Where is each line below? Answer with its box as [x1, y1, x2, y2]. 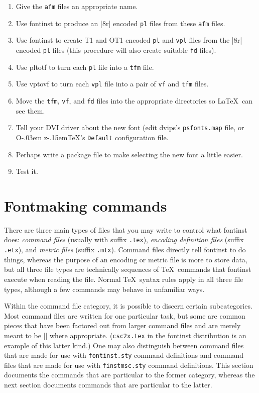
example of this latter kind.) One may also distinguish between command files [4, 340, 244, 350]
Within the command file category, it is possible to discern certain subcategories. [4, 301, 252, 311]
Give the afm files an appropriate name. [16, 1, 138, 11]
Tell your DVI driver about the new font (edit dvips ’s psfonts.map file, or [16, 122, 244, 133]
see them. [16, 105, 45, 116]
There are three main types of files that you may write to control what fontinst [4, 224, 247, 235]
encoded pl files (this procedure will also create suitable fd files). [16, 44, 216, 55]
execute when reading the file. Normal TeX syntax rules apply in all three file [4, 273, 243, 284]
